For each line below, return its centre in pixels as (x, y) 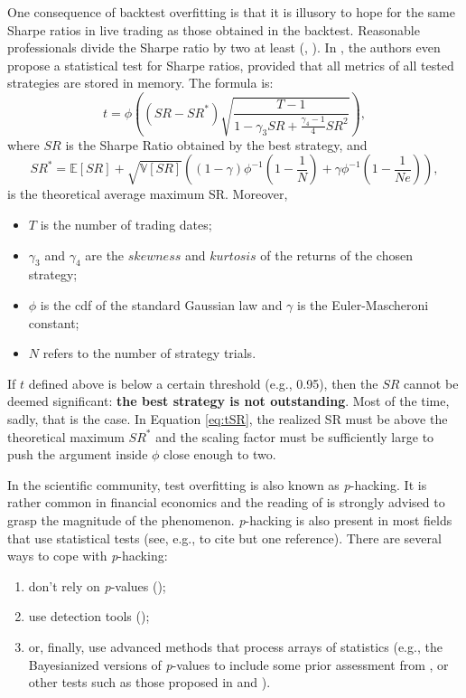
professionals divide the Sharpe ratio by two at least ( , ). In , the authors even (224, 47)
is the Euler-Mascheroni (363, 305)
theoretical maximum (66, 436)
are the (105, 255)
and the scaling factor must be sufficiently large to (295, 436)
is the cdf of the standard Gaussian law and (161, 305)
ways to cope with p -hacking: (88, 556)
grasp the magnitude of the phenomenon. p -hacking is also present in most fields (230, 519)
